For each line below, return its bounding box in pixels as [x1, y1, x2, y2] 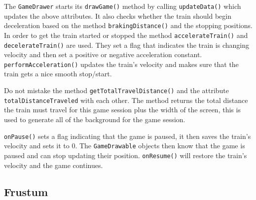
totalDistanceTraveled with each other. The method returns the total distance [4, 95, 248, 105]
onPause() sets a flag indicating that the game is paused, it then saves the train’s [4, 131, 251, 141]
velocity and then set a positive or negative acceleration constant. [4, 49, 202, 60]
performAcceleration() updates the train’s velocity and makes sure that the [4, 59, 239, 69]
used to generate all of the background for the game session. [4, 114, 185, 124]
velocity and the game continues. [4, 160, 103, 170]
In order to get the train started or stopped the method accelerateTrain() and [4, 30, 248, 40]
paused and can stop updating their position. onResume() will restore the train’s [4, 150, 247, 160]
